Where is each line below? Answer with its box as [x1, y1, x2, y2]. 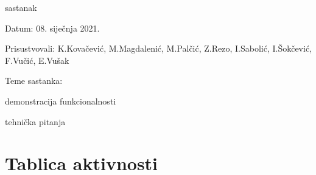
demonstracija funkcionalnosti [5, 94, 116, 107]
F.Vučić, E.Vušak [5, 53, 69, 66]
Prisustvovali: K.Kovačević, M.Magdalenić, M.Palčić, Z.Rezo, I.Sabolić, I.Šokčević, [5, 42, 312, 55]
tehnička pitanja [5, 115, 66, 128]
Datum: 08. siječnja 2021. [5, 21, 100, 34]
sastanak [5, 1, 37, 13]
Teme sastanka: [5, 74, 63, 87]
